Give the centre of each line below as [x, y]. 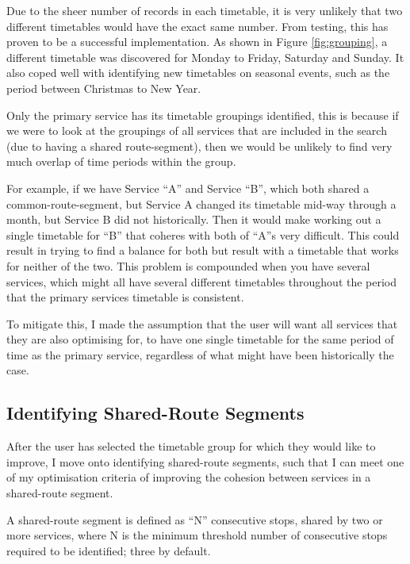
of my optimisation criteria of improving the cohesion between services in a [189, 477]
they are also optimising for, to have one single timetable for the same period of [200, 339]
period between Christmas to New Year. [104, 88]
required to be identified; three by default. [109, 550]
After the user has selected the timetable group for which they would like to [191, 446]
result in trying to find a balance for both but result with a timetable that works [203, 250]
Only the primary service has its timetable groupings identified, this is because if [203, 115]
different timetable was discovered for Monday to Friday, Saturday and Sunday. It [205, 57]
